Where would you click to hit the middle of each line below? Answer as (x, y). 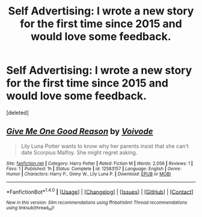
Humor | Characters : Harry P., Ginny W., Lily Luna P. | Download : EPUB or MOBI (89, 174)
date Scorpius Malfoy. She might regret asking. (79, 152)
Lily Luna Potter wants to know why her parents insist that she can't (105, 146)
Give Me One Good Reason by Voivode (80, 131)
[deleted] (17, 112)
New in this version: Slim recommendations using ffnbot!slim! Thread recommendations (97, 203)
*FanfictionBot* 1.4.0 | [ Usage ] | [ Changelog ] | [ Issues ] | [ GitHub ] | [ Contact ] (100, 191)
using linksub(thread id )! (30, 208)
